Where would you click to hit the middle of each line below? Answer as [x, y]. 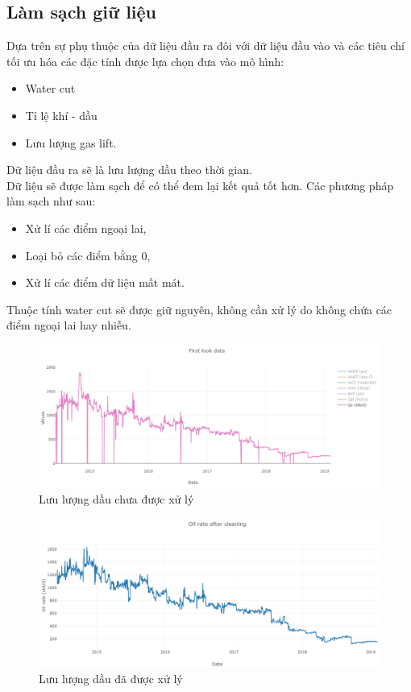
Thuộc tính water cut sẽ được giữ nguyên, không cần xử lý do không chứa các [199, 309]
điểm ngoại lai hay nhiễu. [69, 325]
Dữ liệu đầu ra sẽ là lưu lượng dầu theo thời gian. [129, 170]
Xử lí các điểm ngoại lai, [86, 228]
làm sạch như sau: [51, 201]
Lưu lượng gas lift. [71, 142]
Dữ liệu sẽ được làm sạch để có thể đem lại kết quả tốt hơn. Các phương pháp [200, 185]
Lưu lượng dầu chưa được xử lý [116, 498]
